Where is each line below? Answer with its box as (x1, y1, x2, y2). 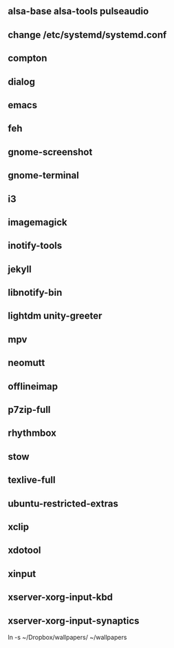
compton (8, 52, 47, 64)
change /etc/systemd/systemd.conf (8, 29, 167, 41)
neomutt (8, 357, 45, 369)
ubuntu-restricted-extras (8, 498, 119, 509)
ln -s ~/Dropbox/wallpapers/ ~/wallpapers (8, 633, 127, 641)
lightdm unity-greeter (8, 310, 102, 322)
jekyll (8, 263, 32, 275)
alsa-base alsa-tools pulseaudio (8, 6, 149, 17)
